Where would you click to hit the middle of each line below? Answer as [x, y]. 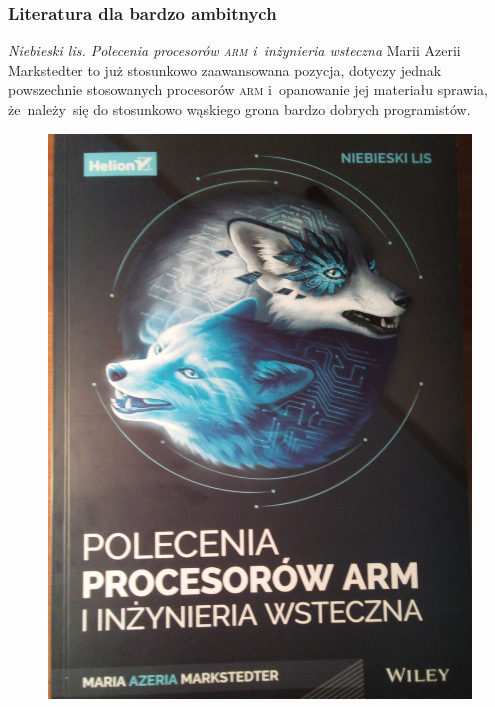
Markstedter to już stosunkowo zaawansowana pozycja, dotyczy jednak [225, 69]
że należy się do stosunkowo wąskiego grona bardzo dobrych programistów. [239, 109]
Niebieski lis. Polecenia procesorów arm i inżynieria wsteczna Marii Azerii [234, 50]
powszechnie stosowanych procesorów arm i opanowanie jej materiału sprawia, [248, 89]
